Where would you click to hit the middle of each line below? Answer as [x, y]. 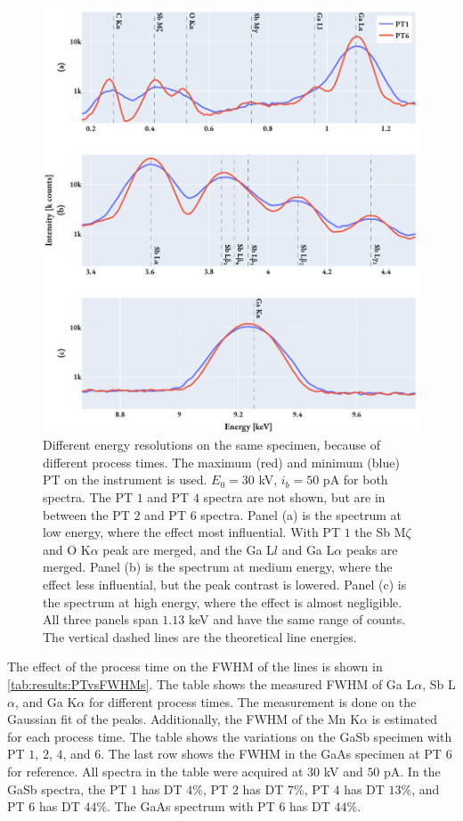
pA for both [355, 480]
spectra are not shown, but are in [294, 497]
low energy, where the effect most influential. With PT [191, 532]
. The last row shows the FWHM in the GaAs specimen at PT [271, 754]
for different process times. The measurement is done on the [252, 701]
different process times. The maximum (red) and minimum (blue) [221, 462]
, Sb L [439, 683]
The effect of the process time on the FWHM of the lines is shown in [195, 667]
